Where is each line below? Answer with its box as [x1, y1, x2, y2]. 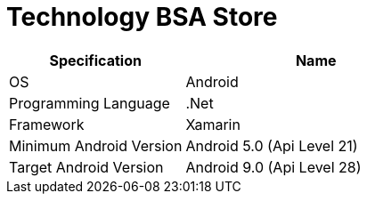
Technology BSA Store [6, 2, 278, 32]
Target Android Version [9, 157, 164, 176]
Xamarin [185, 115, 241, 133]
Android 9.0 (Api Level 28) [185, 157, 362, 176]
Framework [9, 115, 85, 133]
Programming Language [9, 93, 170, 112]
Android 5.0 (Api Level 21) [185, 136, 358, 155]
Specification [49, 51, 142, 69]
